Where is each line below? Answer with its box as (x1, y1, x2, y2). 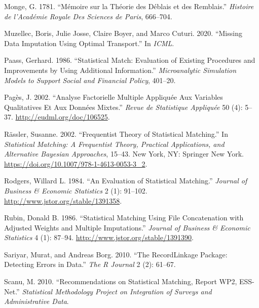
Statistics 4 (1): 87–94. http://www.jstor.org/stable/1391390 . (4, 232, 194, 243)
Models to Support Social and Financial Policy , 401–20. (4, 74, 176, 85)
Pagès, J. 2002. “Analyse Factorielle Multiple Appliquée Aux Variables (4, 92, 223, 102)
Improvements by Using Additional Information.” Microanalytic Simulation (4, 64, 237, 75)
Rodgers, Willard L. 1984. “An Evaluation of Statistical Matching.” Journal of (4, 175, 247, 186)
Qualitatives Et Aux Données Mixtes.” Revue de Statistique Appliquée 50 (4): (4, 101, 243, 112)
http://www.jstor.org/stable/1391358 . (4, 195, 122, 206)
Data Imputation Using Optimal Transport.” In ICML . (4, 37, 174, 48)
